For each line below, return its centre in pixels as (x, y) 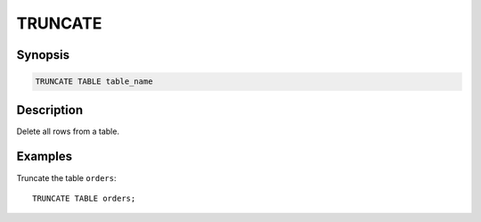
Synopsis (43, 55)
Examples (45, 156)
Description (50, 110)
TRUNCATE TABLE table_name (94, 82)
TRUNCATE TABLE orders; (84, 198)
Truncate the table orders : (66, 177)
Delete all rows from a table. (68, 131)
